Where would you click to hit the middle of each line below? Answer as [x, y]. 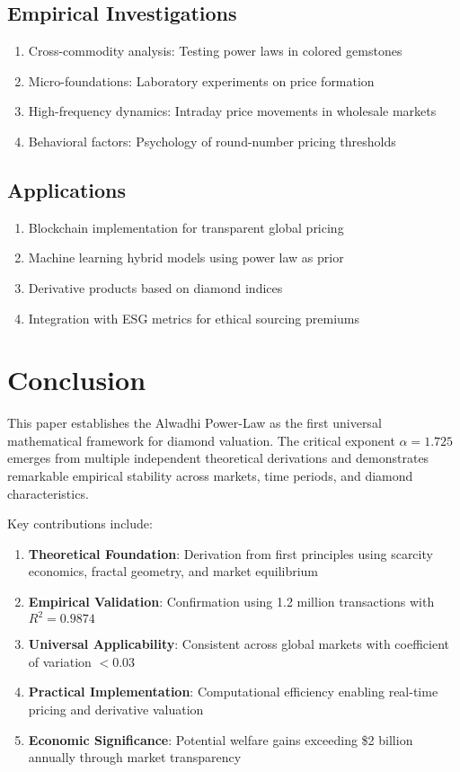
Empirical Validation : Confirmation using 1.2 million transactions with [231, 602]
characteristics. [48, 493]
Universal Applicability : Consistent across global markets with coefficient [239, 644]
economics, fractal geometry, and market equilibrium [173, 571]
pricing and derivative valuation [116, 709]
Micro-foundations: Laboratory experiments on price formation [201, 80]
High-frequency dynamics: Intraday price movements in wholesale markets [232, 111]
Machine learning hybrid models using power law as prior [186, 257]
